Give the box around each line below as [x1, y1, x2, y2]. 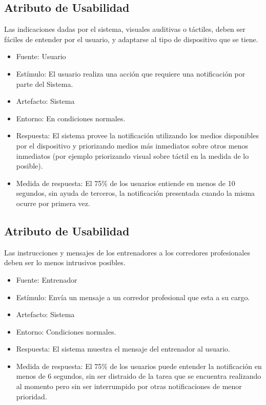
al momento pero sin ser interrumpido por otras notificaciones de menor [16, 381, 242, 392]
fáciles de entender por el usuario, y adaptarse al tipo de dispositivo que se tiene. [4, 33, 258, 44]
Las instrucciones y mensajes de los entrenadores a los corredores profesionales [4, 247, 250, 257]
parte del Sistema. [16, 78, 73, 89]
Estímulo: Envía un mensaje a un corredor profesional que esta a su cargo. [16, 291, 250, 302]
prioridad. [16, 391, 47, 401]
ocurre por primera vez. [16, 197, 90, 208]
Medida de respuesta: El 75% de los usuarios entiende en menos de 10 [16, 177, 235, 188]
